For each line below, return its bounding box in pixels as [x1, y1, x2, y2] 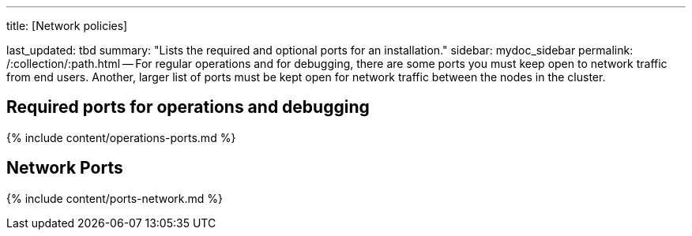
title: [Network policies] [6, 19, 128, 32]
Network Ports [6, 158, 123, 178]
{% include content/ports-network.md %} [6, 191, 224, 205]
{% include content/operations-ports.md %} [6, 130, 236, 144]
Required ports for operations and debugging [6, 97, 370, 118]
